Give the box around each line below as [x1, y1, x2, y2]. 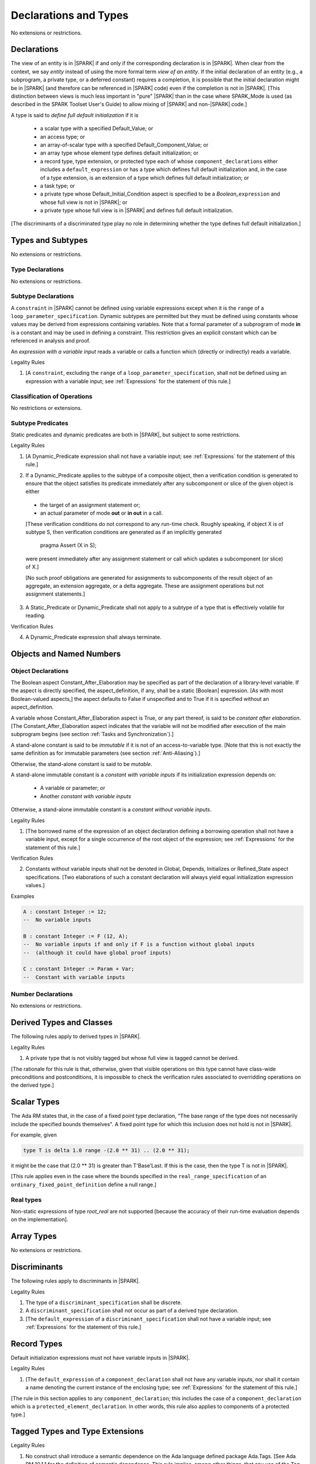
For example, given [11, 1131, 57, 1138]
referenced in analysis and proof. [11, 337, 91, 344]
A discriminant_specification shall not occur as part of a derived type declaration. [25, 1307, 239, 1314]
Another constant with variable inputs [40, 792, 132, 799]
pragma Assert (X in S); [40, 542, 97, 549]
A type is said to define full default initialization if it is [11, 111, 139, 118]
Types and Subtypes [11, 235, 88, 245]
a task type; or [40, 182, 75, 189]
